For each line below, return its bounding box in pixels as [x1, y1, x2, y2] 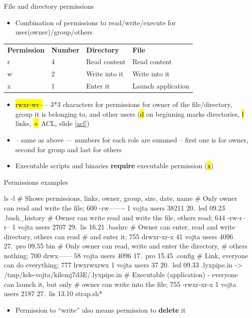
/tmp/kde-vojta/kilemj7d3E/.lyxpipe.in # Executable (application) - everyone [4, 269, 238, 280]
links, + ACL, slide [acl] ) [15, 118, 90, 128]
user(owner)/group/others [15, 27, 93, 37]
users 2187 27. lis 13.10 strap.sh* [4, 288, 102, 299]
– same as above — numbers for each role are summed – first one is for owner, [15, 134, 249, 144]
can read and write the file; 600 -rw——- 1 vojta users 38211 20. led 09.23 [4, 202, 225, 212]
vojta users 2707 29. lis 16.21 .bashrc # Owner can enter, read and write [17, 222, 235, 232]
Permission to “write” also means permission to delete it [15, 304, 186, 315]
